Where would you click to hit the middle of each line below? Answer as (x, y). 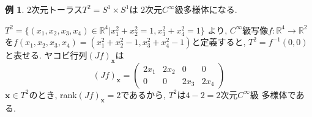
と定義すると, (219, 42)
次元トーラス (57, 9)
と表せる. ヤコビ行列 (46, 55)
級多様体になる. (206, 9)
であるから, (143, 94)
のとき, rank (53, 94)
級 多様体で (273, 94)
